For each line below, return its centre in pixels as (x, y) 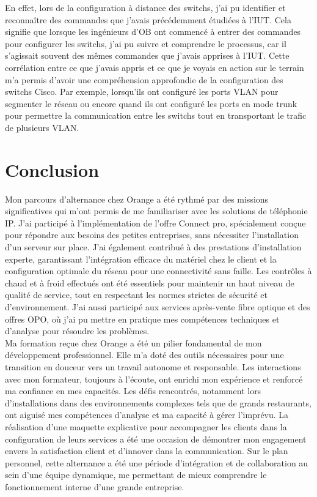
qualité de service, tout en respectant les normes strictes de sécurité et (136, 295)
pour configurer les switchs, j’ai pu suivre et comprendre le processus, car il (146, 43)
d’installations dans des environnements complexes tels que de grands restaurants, (158, 402)
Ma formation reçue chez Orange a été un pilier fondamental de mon (133, 342)
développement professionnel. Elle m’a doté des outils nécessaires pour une (144, 355)
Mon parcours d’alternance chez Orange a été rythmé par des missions (137, 199)
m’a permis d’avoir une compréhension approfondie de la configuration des (144, 79)
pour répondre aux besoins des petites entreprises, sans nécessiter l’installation (152, 235)
